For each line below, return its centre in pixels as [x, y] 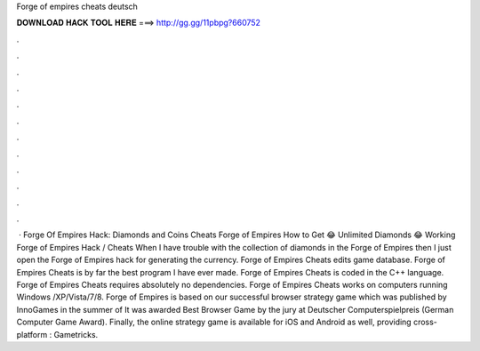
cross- [425, 322]
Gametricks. [76, 334]
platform [32, 334]
